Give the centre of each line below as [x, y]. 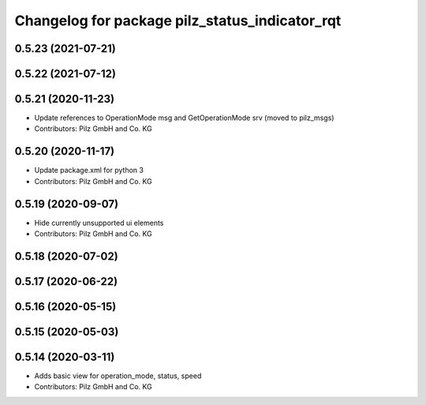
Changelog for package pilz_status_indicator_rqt [178, 21]
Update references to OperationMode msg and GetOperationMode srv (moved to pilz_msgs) [184, 118]
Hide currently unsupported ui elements [99, 223]
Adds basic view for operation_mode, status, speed [118, 376]
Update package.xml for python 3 [89, 171]
